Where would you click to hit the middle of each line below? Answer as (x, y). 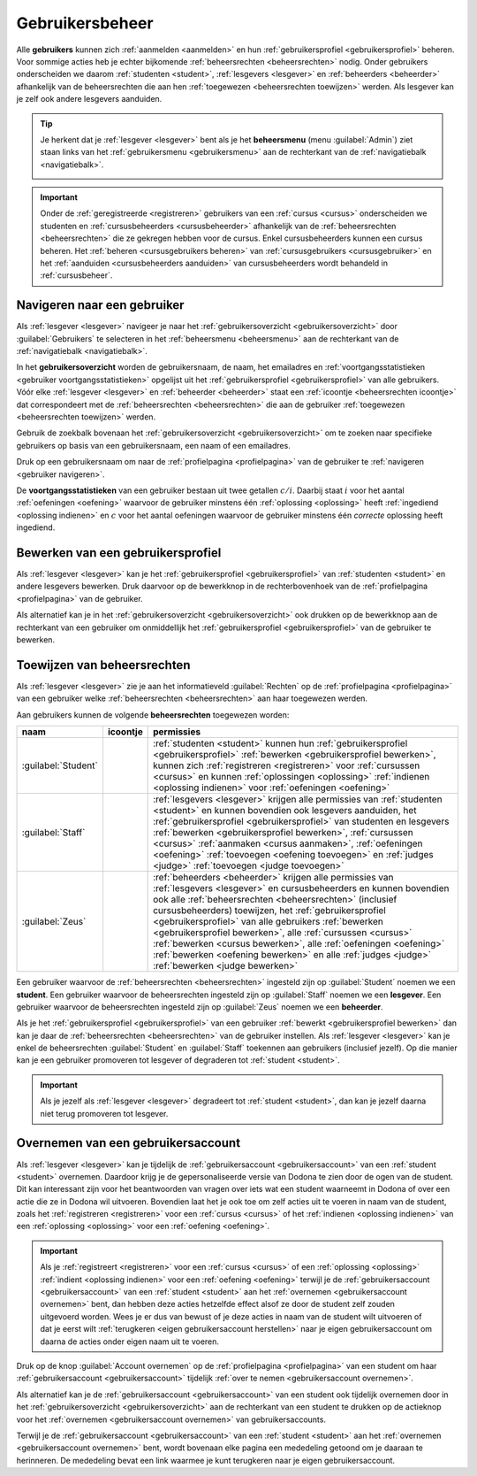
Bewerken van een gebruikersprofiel (119, 553)
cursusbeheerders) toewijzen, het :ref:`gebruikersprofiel (269, 911)
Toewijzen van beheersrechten (103, 665)
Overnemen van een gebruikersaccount (129, 1143)
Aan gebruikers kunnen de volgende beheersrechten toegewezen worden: (153, 715)
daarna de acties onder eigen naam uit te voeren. (130, 1341)
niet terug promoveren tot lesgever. (104, 1113)
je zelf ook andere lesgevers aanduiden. (89, 99)
